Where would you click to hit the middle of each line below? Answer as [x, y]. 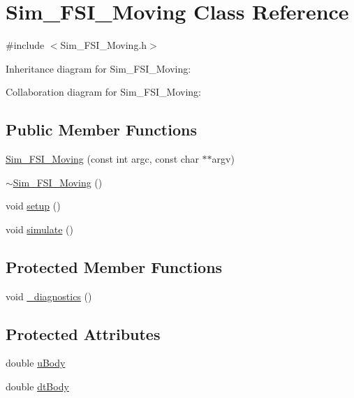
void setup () [33, 206]
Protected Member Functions [114, 266]
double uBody [36, 363]
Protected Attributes [83, 333]
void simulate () [39, 229]
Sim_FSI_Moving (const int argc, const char [102, 159]
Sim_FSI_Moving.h [104, 45]
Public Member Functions [101, 130]
